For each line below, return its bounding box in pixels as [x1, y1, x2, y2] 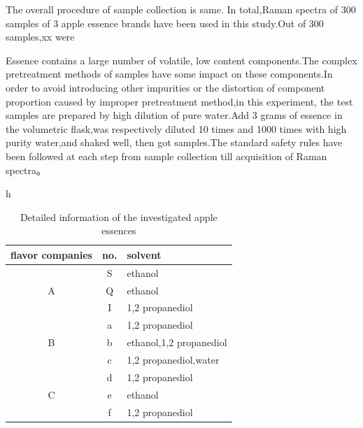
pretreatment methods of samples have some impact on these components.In [6, 66, 333, 81]
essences [101, 223, 136, 238]
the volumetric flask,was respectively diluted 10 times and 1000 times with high [6, 121, 347, 136]
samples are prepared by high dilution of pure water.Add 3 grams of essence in [6, 108, 343, 122]
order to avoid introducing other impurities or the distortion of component [6, 80, 325, 94]
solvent [127, 247, 162, 262]
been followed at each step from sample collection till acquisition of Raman [6, 148, 327, 163]
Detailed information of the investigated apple [20, 209, 218, 224]
